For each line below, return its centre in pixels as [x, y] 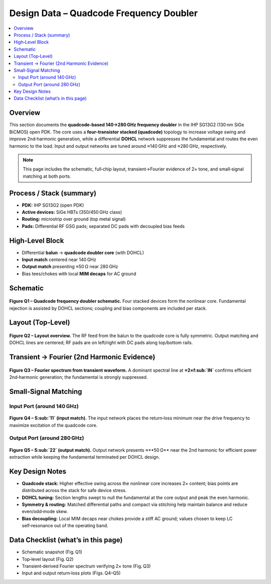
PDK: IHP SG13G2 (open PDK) [53, 205]
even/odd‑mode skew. [45, 512]
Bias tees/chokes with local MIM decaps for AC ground [79, 274]
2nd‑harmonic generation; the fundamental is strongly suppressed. [79, 377]
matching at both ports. [47, 176]
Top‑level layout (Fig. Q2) [48, 559]
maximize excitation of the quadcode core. [53, 425]
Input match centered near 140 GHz [59, 260]
